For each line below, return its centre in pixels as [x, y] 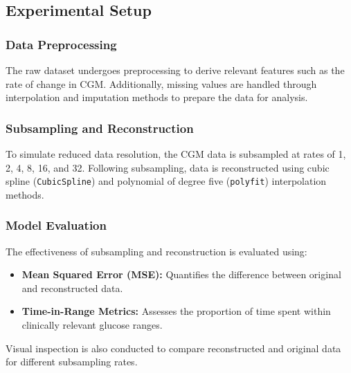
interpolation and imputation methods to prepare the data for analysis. [157, 97]
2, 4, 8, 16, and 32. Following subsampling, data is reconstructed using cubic [168, 167]
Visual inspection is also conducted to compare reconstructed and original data [173, 348]
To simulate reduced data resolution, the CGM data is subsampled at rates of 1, [176, 154]
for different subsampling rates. [72, 362]
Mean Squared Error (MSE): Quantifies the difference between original [181, 274]
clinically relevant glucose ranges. [92, 325]
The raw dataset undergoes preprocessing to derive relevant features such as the [175, 70]
